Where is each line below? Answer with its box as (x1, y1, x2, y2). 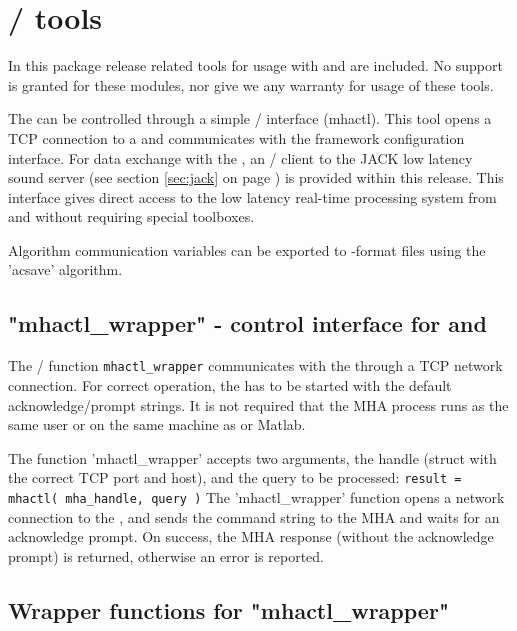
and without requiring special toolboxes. (8, 206, 255, 227)
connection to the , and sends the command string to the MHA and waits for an (8, 506, 500, 527)
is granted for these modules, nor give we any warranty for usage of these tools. (8, 74, 494, 95)
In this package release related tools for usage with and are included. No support (8, 55, 503, 76)
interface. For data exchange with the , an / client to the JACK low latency (8, 147, 473, 168)
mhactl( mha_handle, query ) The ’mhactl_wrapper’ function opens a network (8, 486, 505, 507)
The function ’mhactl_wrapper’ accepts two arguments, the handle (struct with (8, 447, 497, 468)
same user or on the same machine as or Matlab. (8, 414, 306, 435)
